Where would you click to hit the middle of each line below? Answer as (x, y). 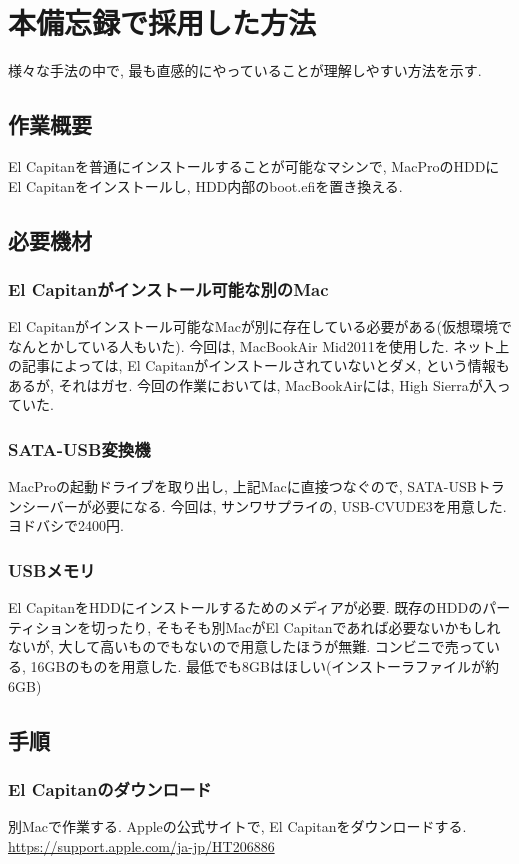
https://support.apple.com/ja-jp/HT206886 (141, 845)
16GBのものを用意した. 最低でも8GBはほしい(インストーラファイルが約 (265, 666)
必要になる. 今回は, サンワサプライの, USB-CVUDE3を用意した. (299, 505)
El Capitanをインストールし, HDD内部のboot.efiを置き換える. (205, 185)
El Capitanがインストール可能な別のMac (168, 288)
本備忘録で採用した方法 (162, 22)
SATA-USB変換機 (79, 449)
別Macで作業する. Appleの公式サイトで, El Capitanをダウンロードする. (237, 826)
